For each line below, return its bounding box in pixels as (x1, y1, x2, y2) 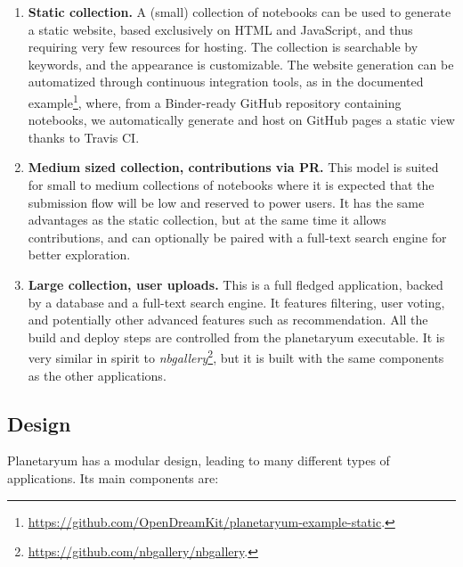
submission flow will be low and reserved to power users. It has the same (28, 193, 425, 211)
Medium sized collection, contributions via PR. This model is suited (28, 158, 439, 177)
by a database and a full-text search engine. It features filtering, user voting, (28, 292, 445, 311)
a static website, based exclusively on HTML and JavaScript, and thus (28, 20, 413, 38)
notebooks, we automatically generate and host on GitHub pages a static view (28, 111, 455, 129)
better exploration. (28, 245, 131, 264)
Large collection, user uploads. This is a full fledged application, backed (28, 275, 443, 293)
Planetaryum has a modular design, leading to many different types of (7, 451, 390, 470)
